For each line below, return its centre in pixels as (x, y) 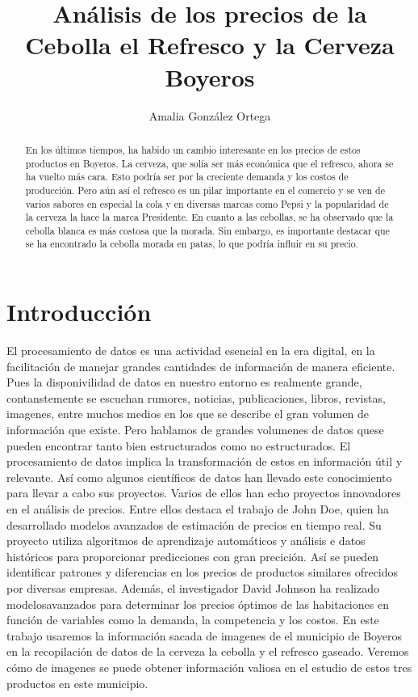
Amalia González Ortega (210, 115)
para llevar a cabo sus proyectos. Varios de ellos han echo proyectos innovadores (204, 493)
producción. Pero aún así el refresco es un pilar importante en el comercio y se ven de (205, 190)
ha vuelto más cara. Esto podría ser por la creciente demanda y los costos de (187, 177)
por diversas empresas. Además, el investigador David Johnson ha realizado (193, 587)
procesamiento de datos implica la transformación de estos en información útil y (205, 461)
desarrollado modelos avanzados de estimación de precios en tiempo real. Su (194, 524)
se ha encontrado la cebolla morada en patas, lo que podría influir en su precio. (192, 244)
